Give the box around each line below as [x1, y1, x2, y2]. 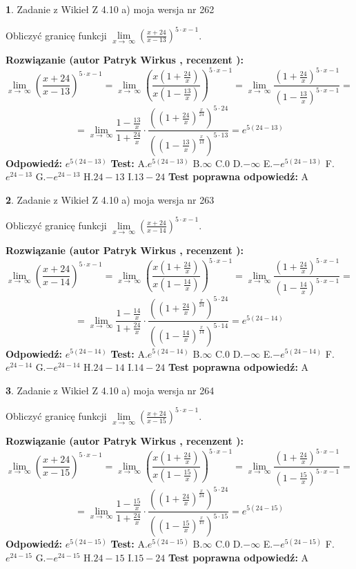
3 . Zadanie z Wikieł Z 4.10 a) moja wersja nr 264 [6, 383, 215, 397]
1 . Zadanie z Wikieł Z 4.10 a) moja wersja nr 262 [6, 2, 215, 16]
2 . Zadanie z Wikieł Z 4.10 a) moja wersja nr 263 [6, 192, 215, 206]
